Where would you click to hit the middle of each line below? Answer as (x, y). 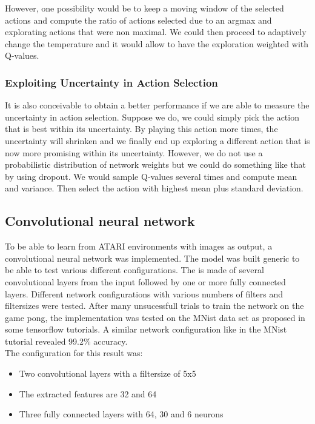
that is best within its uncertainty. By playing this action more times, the (141, 129)
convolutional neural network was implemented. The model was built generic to (152, 258)
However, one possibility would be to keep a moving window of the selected (144, 8)
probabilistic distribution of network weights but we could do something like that (156, 164)
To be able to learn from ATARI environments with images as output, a (139, 246)
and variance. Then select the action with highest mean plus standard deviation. (154, 188)
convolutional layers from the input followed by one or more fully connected (145, 281)
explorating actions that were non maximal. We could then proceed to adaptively (156, 32)
